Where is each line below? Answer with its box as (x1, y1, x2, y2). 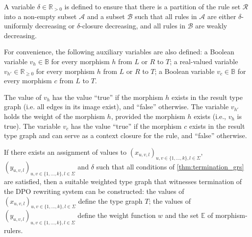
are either (207, 11, 236, 21)
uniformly (4, 21, 33, 31)
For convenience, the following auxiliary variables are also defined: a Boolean (4, 47, 234, 57)
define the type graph (78, 195, 143, 206)
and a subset (87, 11, 125, 21)
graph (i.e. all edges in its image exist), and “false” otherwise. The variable (4, 101, 229, 112)
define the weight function (77, 210, 156, 220)
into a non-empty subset (4, 11, 77, 21)
